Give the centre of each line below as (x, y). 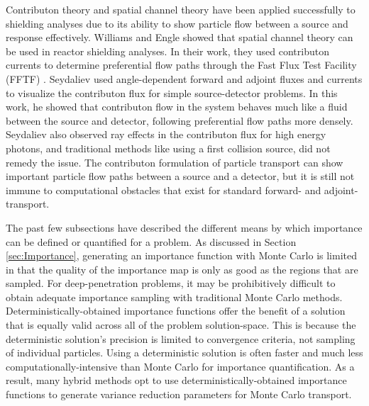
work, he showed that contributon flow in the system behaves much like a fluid (177, 107)
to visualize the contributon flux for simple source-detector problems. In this (172, 92)
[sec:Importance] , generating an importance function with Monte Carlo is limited (182, 255)
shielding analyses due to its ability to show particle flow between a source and (177, 23)
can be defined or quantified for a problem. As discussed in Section (151, 241)
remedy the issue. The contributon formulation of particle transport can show (175, 162)
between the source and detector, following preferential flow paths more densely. (180, 120)
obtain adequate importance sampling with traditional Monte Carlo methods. (174, 297)
